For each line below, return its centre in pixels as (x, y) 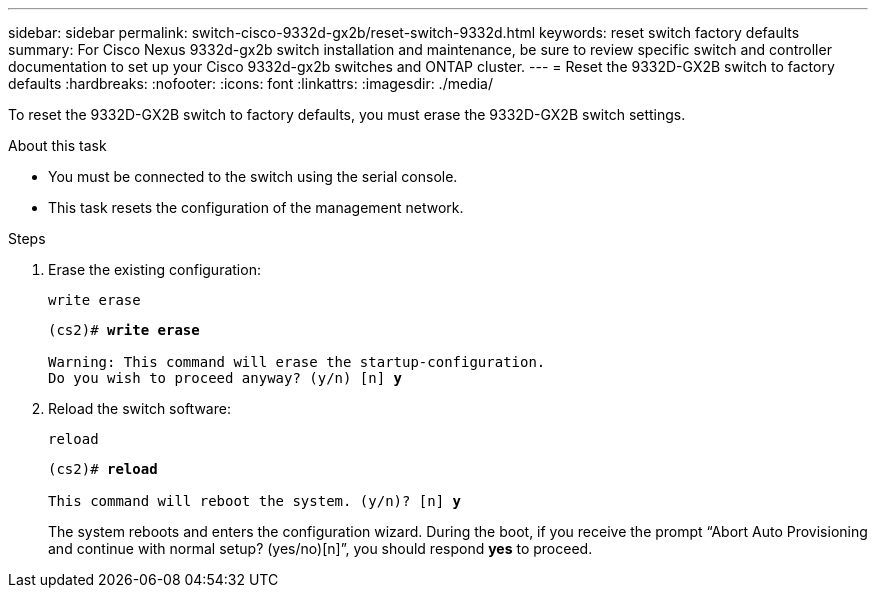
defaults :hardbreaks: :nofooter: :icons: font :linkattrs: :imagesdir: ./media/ (250, 83)
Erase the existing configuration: (154, 269)
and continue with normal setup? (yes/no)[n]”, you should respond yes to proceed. (320, 548)
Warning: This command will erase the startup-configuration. (297, 362)
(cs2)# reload (103, 469)
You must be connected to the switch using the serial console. (253, 176)
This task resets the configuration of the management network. (256, 207)
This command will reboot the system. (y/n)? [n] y (255, 501)
